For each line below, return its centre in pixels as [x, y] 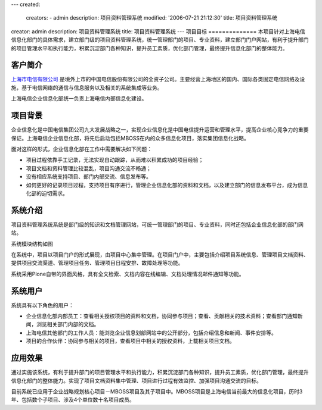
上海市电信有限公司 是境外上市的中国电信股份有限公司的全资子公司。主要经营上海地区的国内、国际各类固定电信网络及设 [158, 79]
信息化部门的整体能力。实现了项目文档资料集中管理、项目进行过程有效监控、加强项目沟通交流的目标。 [136, 380]
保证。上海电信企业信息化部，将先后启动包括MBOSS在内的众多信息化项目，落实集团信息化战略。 [130, 138]
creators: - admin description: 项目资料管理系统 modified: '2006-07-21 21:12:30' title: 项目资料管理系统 [151, 18]
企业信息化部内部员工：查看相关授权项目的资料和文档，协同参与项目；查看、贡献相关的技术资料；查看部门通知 [162, 316]
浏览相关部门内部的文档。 [68, 324]
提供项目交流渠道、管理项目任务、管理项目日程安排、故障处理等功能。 [97, 263]
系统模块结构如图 [32, 243]
